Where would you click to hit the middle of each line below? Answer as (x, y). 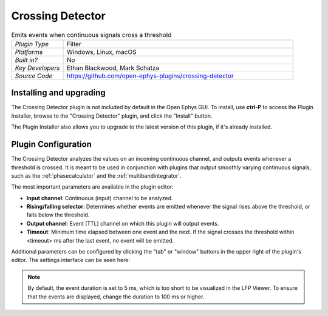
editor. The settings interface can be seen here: (71, 260)
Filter (74, 44)
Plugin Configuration (52, 145)
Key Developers (37, 68)
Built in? (26, 59)
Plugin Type (32, 44)
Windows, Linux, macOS (101, 52)
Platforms (29, 52)
